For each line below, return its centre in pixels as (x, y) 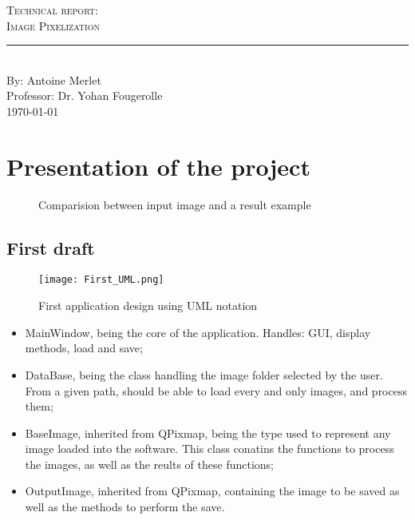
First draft (51, 247)
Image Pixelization (53, 25)
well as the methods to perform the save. (125, 507)
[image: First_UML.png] (101, 280)
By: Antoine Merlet (54, 79)
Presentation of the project (158, 166)
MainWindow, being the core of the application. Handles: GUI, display (198, 332)
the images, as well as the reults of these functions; (149, 464)
